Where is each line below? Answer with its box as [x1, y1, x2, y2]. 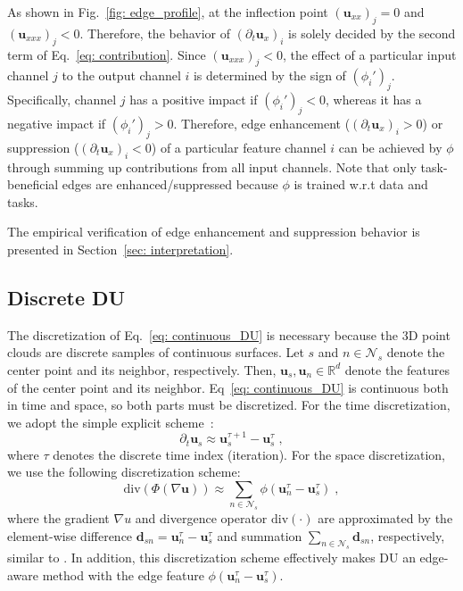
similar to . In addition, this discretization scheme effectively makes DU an [7, 548, 416, 567]
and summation [217, 526, 302, 545]
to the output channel [62, 66, 181, 85]
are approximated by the [318, 509, 453, 528]
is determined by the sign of [193, 66, 346, 85]
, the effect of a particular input [282, 45, 457, 63]
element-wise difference [7, 526, 133, 545]
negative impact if [7, 113, 106, 132]
